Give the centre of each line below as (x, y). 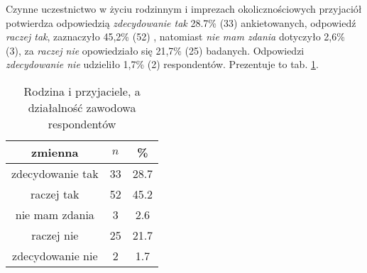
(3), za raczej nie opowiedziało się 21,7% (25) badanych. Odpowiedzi (155, 50)
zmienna (55, 152)
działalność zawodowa (82, 107)
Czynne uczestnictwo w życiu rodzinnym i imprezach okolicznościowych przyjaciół (184, 9)
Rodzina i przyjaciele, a (82, 91)
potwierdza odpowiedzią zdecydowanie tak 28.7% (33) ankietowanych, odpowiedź (181, 22)
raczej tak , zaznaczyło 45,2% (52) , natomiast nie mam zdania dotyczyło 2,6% (175, 37)
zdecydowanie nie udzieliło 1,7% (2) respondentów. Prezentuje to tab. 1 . (162, 64)
